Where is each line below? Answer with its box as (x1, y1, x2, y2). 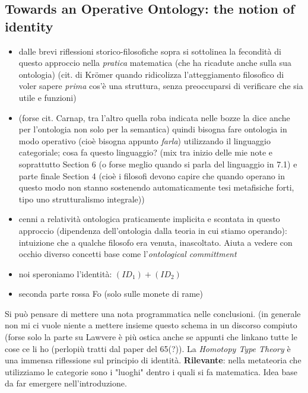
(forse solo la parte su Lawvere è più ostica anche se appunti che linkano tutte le (5, 331, 297, 343)
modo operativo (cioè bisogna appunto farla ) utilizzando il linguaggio (18, 134, 271, 147)
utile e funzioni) (18, 91, 77, 103)
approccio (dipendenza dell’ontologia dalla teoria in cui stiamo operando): (18, 224, 287, 236)
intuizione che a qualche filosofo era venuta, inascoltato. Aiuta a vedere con (18, 236, 293, 248)
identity (5, 17, 53, 35)
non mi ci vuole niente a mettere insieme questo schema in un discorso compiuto (5, 319, 297, 331)
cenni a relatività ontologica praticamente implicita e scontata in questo (18, 213, 280, 225)
